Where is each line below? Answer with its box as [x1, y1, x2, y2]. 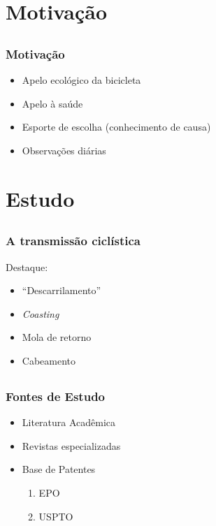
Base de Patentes [22, 462, 96, 476]
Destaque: [6, 259, 48, 274]
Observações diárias [22, 143, 106, 157]
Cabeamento [22, 353, 76, 367]
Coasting [22, 306, 59, 321]
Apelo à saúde [22, 96, 83, 110]
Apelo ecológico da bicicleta [22, 73, 141, 87]
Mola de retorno [22, 330, 92, 344]
